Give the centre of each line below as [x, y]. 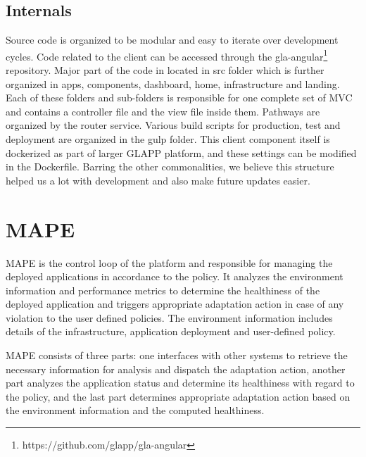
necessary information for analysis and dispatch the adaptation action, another [176, 369]
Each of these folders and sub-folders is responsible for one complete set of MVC [179, 98]
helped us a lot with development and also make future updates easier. [158, 180]
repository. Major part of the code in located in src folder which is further [165, 70]
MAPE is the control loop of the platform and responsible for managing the [169, 262]
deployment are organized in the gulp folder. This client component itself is [168, 139]
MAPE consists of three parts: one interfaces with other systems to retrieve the [177, 355]
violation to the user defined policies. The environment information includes [169, 317]
